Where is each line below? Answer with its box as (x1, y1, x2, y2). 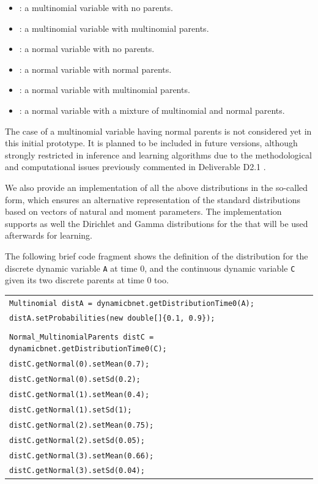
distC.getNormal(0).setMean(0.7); (9, 360, 150, 369)
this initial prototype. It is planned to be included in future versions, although (5, 136, 298, 149)
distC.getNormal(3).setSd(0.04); (9, 466, 145, 475)
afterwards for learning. (5, 229, 92, 242)
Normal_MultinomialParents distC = (9, 332, 154, 341)
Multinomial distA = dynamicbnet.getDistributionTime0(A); (9, 299, 254, 308)
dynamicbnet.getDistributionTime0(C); (9, 344, 167, 354)
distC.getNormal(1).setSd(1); (9, 405, 132, 414)
